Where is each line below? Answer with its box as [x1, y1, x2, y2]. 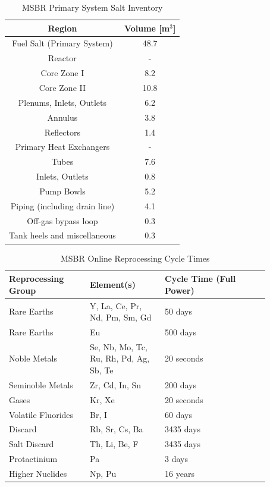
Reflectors [44, 125, 81, 138]
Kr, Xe [90, 393, 115, 406]
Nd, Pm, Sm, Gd [90, 311, 152, 323]
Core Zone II [39, 81, 86, 93]
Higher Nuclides [9, 467, 67, 479]
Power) [165, 284, 194, 296]
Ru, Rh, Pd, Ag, [90, 352, 150, 365]
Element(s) [90, 278, 136, 290]
